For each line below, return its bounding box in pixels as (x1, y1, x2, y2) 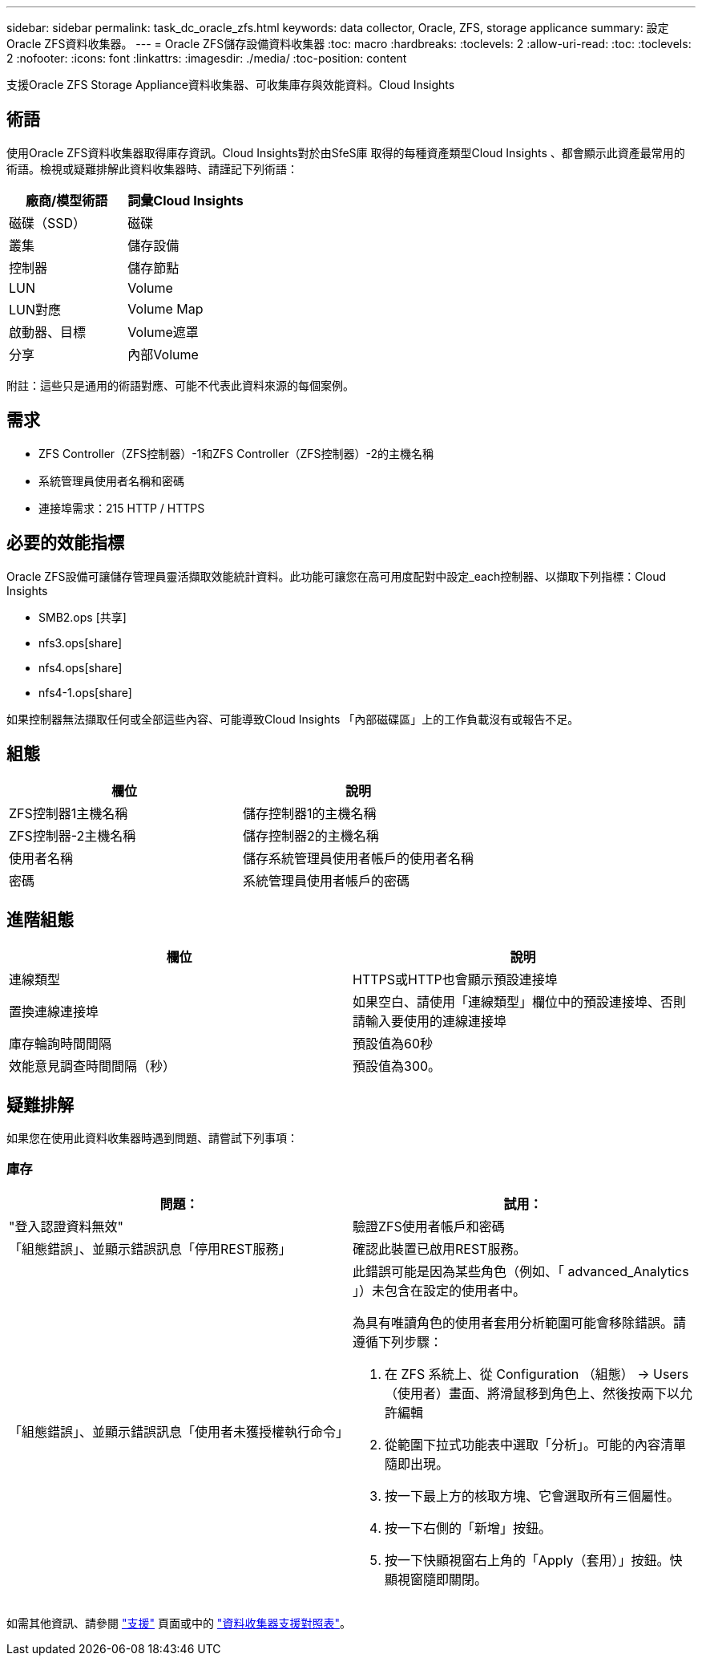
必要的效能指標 (6, 533, 124, 553)
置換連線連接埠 (9, 1003, 99, 1020)
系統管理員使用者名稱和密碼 (38, 473, 184, 488)
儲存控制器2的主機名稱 (243, 828, 379, 845)
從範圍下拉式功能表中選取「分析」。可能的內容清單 (385, 1436, 687, 1453)
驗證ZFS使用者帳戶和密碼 (353, 1218, 505, 1234)
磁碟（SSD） (9, 214, 87, 231)
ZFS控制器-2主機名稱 (9, 828, 136, 845)
